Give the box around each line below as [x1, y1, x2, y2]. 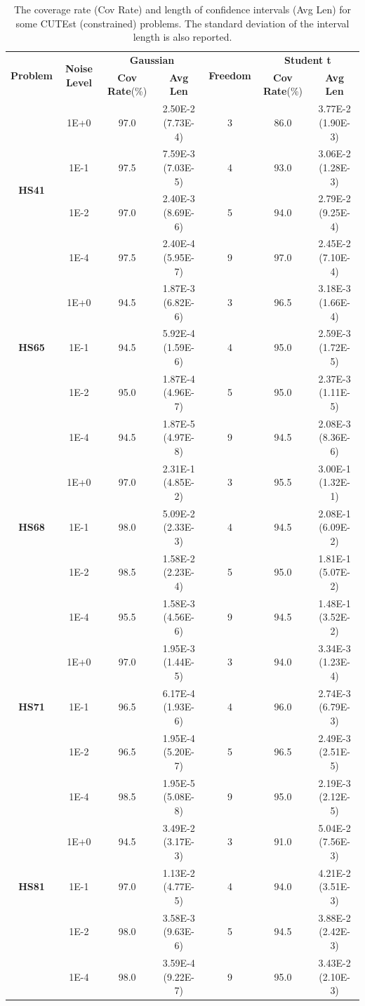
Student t [284, 53, 331, 67]
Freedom [208, 68, 251, 83]
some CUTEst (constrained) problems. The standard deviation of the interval [15, 15, 350, 30]
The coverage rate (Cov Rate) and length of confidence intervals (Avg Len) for [13, 2, 352, 16]
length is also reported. [133, 29, 232, 44]
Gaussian [129, 53, 175, 67]
